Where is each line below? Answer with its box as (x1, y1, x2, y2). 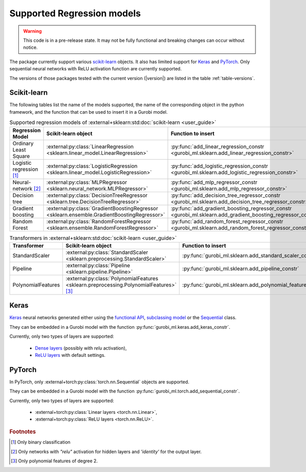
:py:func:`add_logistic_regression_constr (170, 162, 268, 169)
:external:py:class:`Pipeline (65, 261, 130, 269)
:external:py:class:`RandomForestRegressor (46, 218, 151, 225)
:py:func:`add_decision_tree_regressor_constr (170, 192, 280, 199)
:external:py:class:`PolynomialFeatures (65, 275, 159, 282)
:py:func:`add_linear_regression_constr (170, 143, 265, 150)
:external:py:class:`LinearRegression (46, 143, 134, 150)
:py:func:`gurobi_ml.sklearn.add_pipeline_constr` (182, 265, 299, 272)
